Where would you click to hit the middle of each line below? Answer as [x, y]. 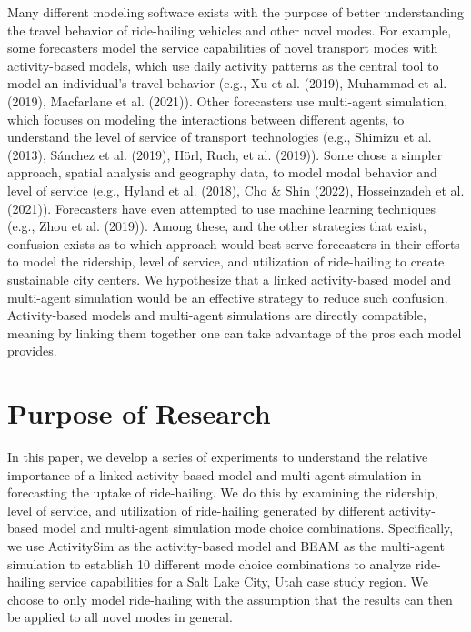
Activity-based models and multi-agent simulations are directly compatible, [217, 315]
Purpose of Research [139, 413]
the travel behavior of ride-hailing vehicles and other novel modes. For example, [230, 30]
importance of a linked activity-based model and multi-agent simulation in [215, 474]
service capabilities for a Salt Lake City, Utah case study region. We [239, 582]
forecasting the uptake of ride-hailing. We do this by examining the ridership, [223, 492]
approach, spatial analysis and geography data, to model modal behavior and [222, 172]
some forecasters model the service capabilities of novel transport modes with [223, 48]
